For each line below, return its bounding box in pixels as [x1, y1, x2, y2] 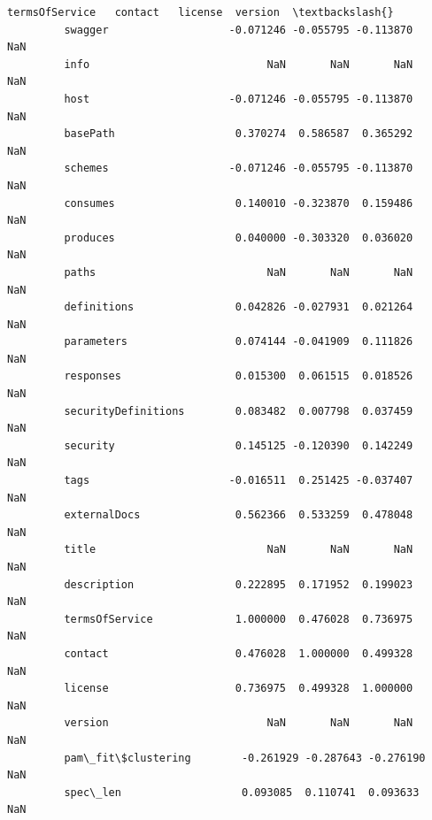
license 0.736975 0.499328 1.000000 [64, 682, 413, 695]
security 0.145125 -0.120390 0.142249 [64, 439, 413, 452]
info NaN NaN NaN [64, 57, 413, 71]
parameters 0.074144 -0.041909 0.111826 [64, 335, 413, 349]
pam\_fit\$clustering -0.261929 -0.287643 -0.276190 [64, 751, 426, 764]
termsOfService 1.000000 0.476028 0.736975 [64, 612, 413, 625]
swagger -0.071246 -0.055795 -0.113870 [64, 23, 413, 36]
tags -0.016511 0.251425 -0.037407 [64, 474, 413, 487]
